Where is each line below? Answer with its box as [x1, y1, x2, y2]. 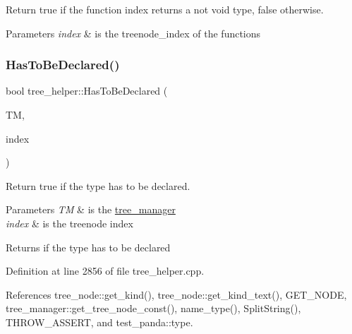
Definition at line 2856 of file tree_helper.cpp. [6, 263, 205, 278]
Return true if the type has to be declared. [6, 178, 190, 193]
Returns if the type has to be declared [6, 239, 171, 254]
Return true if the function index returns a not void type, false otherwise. [6, 2, 324, 16]
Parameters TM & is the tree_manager [6, 202, 176, 217]
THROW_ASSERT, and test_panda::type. [6, 314, 193, 329]
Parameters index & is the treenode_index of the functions [6, 25, 261, 40]
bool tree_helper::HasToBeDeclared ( [6, 83, 168, 98]
